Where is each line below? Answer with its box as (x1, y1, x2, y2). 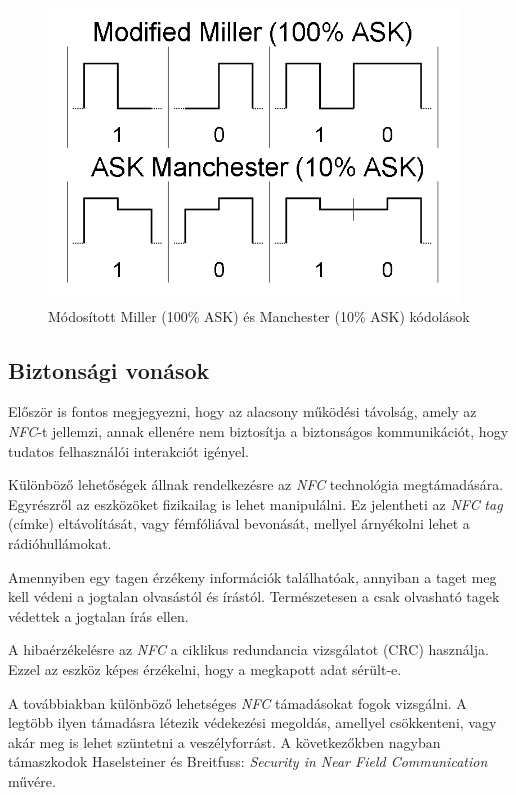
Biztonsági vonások (8, 354, 210, 385)
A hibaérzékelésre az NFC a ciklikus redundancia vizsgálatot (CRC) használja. (8, 639, 489, 660)
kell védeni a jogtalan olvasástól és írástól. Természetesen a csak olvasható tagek (8, 586, 500, 607)
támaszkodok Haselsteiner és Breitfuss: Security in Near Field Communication (8, 751, 488, 772)
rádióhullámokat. (8, 532, 112, 553)
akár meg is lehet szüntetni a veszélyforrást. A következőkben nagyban (8, 731, 441, 752)
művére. (8, 770, 56, 791)
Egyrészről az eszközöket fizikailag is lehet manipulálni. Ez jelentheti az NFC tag (8, 493, 503, 514)
